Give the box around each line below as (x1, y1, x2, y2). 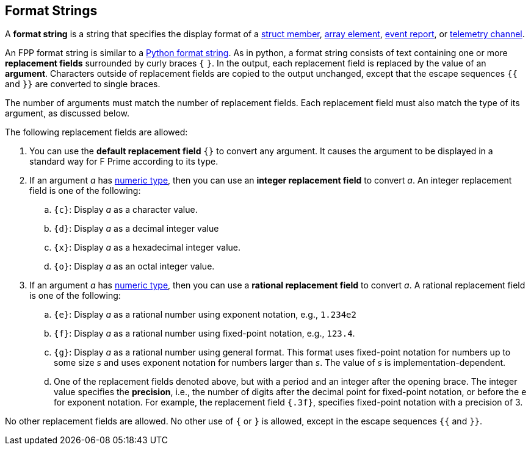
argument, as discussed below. (5, 108, 130, 119)
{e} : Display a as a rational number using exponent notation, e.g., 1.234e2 (54, 309, 356, 320)
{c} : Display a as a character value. (54, 204, 198, 215)
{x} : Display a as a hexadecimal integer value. (54, 242, 241, 253)
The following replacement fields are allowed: (5, 127, 188, 138)
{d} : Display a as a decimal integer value (54, 223, 219, 234)
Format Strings (5, 3, 98, 18)
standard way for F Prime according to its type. (29, 156, 219, 167)
